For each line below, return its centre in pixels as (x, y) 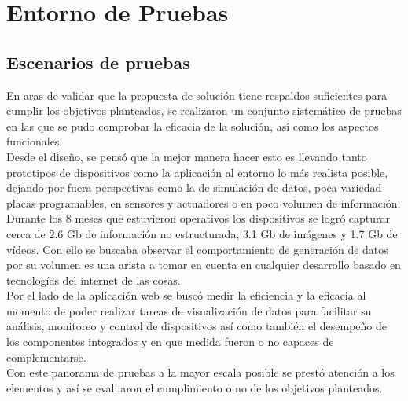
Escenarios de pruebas (98, 62)
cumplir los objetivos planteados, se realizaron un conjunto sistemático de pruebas (204, 110)
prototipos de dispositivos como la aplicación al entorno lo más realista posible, (197, 172)
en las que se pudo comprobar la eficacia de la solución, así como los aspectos (193, 125)
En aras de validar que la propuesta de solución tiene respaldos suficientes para (197, 95)
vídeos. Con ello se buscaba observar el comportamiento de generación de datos (197, 249)
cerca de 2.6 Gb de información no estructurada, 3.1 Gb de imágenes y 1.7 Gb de (202, 233)
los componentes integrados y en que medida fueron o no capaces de (170, 342)
